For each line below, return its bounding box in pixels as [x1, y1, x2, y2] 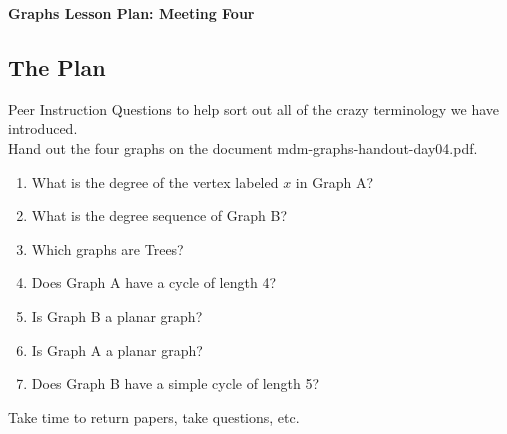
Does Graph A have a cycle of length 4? [31, 272, 277, 293]
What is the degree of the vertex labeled [31, 171, 279, 192]
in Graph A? [295, 171, 373, 192]
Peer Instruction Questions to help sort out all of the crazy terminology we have [8, 98, 500, 119]
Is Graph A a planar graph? [31, 339, 203, 360]
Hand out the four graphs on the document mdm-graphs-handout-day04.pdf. [8, 137, 478, 158]
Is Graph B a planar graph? [31, 305, 203, 326]
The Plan [8, 51, 106, 82]
